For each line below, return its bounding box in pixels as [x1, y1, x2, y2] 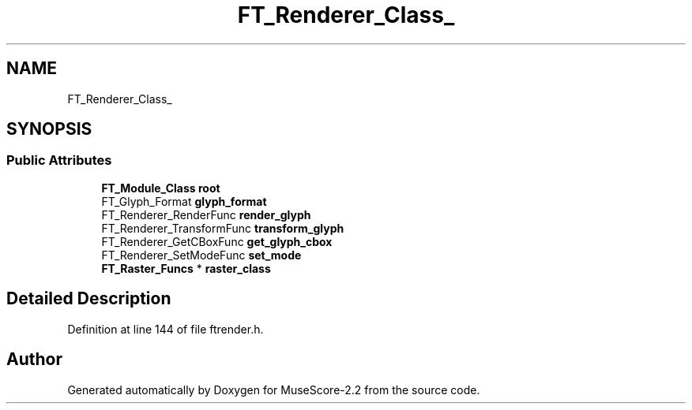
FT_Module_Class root [101, 181, 220, 195]
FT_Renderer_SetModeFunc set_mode [101, 248, 302, 262]
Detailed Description [6, 289, 171, 309]
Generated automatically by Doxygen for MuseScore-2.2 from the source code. [67, 382, 480, 397]
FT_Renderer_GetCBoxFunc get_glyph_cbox [101, 234, 333, 248]
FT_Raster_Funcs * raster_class [101, 261, 271, 275]
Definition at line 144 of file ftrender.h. [67, 322, 264, 336]
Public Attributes [6, 152, 112, 169]
